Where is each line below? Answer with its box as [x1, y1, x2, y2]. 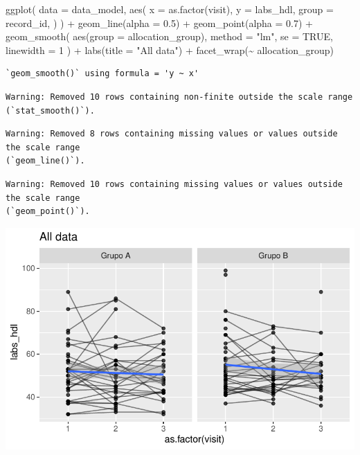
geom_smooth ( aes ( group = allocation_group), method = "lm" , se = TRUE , [6, 29, 333, 44]
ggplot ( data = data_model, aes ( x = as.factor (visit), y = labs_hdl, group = [6, 2, 334, 16]
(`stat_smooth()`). [6, 105, 95, 116]
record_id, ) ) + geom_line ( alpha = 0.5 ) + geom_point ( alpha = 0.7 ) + [6, 15, 314, 30]
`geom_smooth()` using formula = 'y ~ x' [6, 69, 199, 79]
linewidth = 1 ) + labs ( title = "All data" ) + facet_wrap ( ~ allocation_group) [6, 42, 334, 57]
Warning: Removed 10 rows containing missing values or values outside [6, 179, 343, 189]
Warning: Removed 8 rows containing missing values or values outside [6, 129, 338, 139]
